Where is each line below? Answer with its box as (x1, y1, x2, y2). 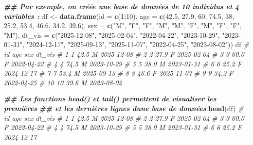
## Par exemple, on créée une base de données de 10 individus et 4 (4, 1, 239, 11)
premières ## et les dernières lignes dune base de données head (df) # (4, 103, 244, 113)
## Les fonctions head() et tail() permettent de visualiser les (4, 94, 217, 104)
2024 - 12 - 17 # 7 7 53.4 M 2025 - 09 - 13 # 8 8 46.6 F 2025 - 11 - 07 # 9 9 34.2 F (4, 68, 234, 78)
